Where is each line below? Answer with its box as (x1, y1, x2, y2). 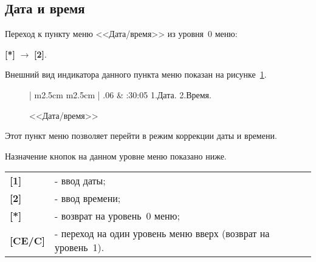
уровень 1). (55, 240, 105, 255)
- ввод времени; (55, 191, 121, 206)
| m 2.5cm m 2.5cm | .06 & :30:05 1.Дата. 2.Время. (29, 88, 211, 101)
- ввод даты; (55, 173, 106, 188)
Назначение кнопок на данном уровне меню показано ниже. (5, 149, 227, 162)
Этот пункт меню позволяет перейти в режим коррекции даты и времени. (5, 129, 277, 142)
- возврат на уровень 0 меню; (55, 209, 180, 223)
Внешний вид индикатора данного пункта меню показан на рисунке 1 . (5, 68, 267, 81)
